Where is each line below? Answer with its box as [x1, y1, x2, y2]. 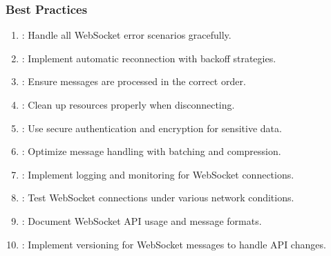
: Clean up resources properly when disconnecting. [21, 98, 235, 111]
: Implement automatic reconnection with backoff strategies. [21, 51, 276, 65]
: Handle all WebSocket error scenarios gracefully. [21, 28, 231, 42]
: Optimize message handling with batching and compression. [21, 144, 281, 158]
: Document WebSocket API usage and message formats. [21, 213, 262, 228]
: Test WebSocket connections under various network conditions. [21, 190, 294, 205]
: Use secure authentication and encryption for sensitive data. [21, 120, 282, 135]
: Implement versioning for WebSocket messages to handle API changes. [21, 237, 326, 251]
